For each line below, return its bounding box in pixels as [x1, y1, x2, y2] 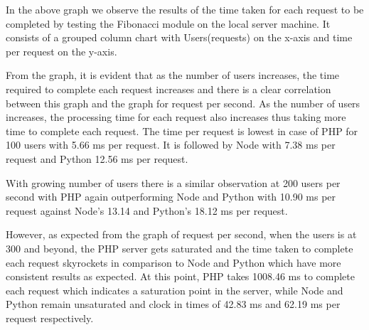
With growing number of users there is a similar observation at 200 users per [6, 175, 341, 190]
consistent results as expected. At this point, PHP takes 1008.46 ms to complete [6, 269, 355, 284]
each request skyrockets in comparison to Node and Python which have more [6, 255, 341, 270]
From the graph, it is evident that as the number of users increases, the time [6, 68, 340, 82]
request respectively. [6, 310, 94, 325]
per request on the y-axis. [6, 43, 117, 58]
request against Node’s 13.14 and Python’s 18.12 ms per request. [6, 203, 288, 218]
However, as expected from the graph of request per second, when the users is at [6, 227, 357, 242]
